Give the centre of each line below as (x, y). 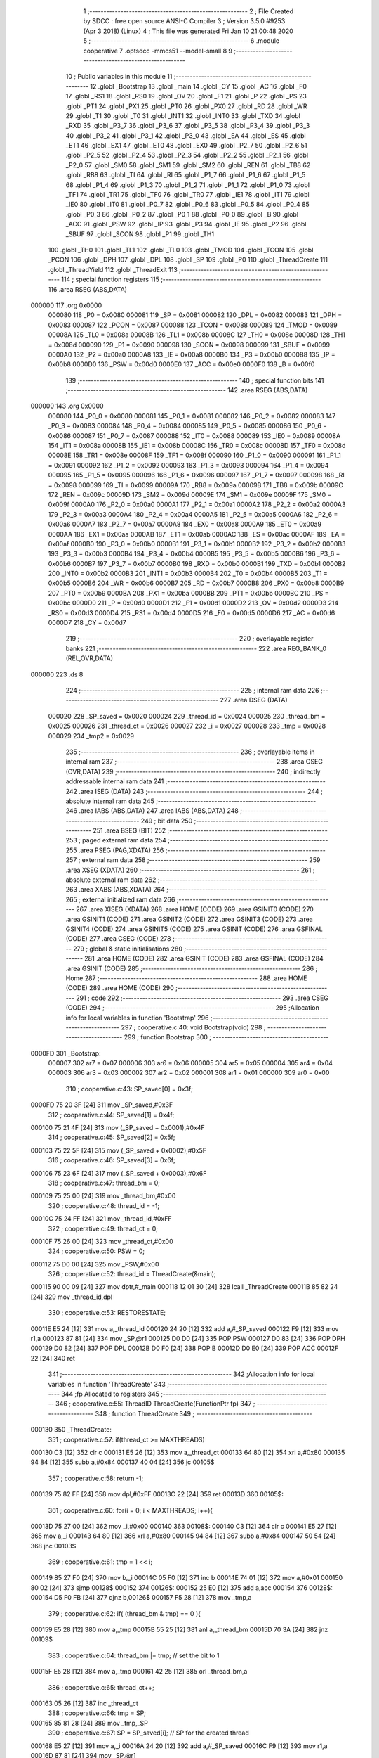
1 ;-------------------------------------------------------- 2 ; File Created (188, 11)
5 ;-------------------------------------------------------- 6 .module (181, 41)
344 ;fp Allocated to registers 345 (110, 1394)
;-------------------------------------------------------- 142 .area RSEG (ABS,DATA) (187, 390)
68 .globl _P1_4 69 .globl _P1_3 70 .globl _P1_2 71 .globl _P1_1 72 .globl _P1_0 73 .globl (188, 185)
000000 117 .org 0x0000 (66, 305)
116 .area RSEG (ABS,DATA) (88, 289)
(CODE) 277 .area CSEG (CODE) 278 (118, 939)
